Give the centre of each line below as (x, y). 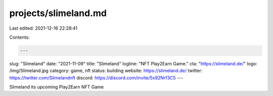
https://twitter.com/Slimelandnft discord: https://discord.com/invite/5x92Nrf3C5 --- (96, 77)
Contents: (19, 37)
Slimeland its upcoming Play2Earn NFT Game (56, 87)
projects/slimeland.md (58, 13)
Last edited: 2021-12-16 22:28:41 (43, 28)
